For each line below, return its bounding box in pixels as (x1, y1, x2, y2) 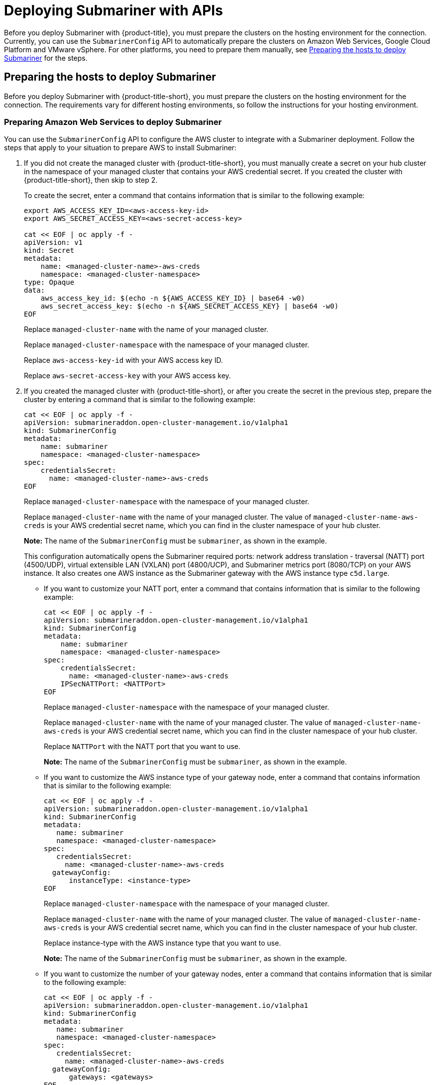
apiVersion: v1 (24, 238, 83, 247)
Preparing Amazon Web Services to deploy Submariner (4, 116, 222, 127)
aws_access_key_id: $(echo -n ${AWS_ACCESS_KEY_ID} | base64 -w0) (40, 294, 305, 303)
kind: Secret (24, 246, 75, 255)
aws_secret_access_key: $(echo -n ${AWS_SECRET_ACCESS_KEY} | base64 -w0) (40, 302, 339, 311)
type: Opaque (24, 278, 75, 287)
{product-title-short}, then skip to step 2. (24, 176, 158, 185)
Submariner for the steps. (4, 53, 88, 62)
